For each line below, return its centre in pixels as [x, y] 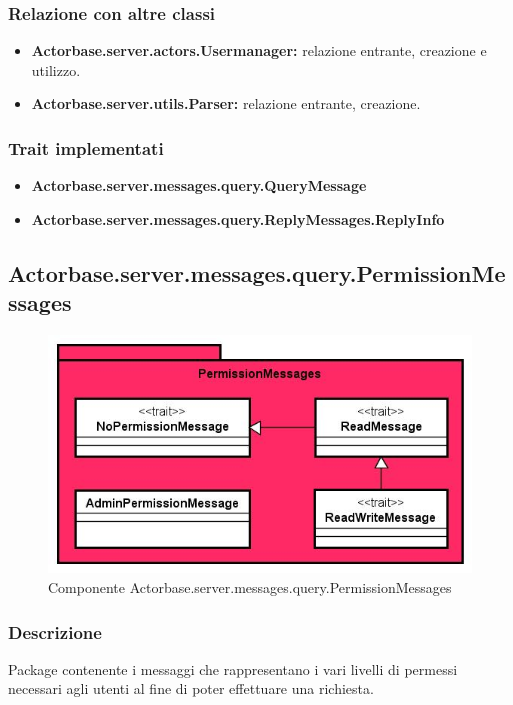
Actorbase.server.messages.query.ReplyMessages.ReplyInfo [238, 218]
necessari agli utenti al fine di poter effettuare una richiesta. [191, 688]
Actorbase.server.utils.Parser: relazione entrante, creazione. [226, 103]
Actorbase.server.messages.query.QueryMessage [199, 185]
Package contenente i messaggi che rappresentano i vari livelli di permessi [233, 668]
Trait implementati [86, 147]
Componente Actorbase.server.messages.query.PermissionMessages [250, 586]
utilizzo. [56, 69]
